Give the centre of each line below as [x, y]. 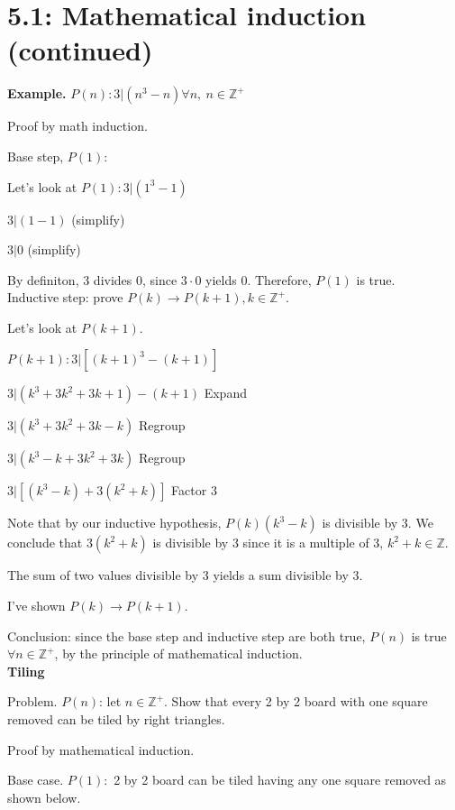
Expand [225, 393]
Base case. [36, 780]
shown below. [44, 797]
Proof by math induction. [77, 126]
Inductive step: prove [65, 297]
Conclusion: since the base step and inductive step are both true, [187, 635]
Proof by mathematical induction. [101, 749]
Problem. [32, 701]
